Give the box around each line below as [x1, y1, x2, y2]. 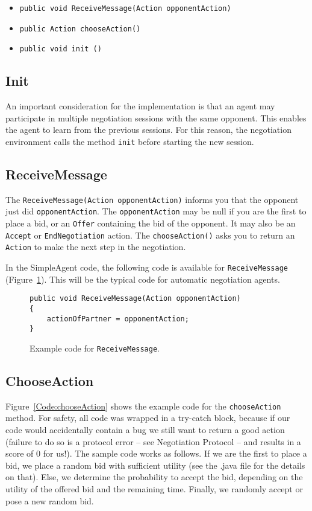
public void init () [19, 45, 102, 54]
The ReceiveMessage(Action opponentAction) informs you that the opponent [5, 193, 299, 205]
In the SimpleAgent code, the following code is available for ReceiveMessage [5, 261, 289, 274]
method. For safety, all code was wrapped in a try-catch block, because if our [5, 411, 290, 424]
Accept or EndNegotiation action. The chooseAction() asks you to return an [5, 228, 295, 241]
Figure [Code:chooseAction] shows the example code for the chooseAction [5, 399, 281, 412]
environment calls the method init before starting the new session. [5, 135, 254, 147]
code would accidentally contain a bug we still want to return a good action [5, 423, 285, 436]
